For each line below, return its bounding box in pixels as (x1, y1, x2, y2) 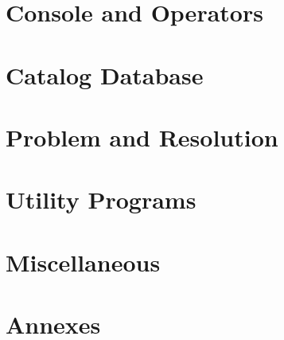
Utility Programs (6, 183, 196, 216)
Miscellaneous (6, 245, 161, 278)
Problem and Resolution (6, 120, 278, 153)
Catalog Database (6, 58, 204, 91)
